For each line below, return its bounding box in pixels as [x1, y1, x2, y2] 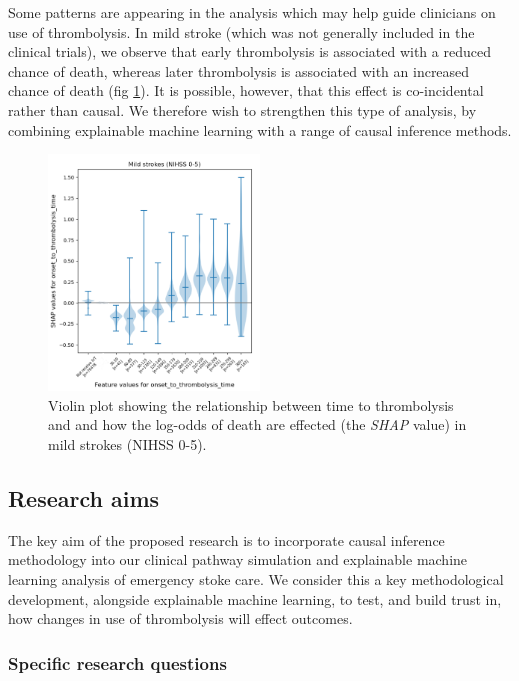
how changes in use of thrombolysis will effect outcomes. [8, 608, 353, 629]
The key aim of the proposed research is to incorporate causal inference [8, 529, 445, 550]
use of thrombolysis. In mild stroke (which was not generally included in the [8, 21, 475, 42]
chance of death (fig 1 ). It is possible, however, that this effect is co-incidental [8, 80, 484, 101]
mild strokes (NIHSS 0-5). [48, 433, 207, 454]
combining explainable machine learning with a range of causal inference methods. [8, 119, 512, 140]
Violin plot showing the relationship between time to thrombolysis [48, 394, 454, 415]
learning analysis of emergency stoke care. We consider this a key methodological [8, 568, 504, 589]
